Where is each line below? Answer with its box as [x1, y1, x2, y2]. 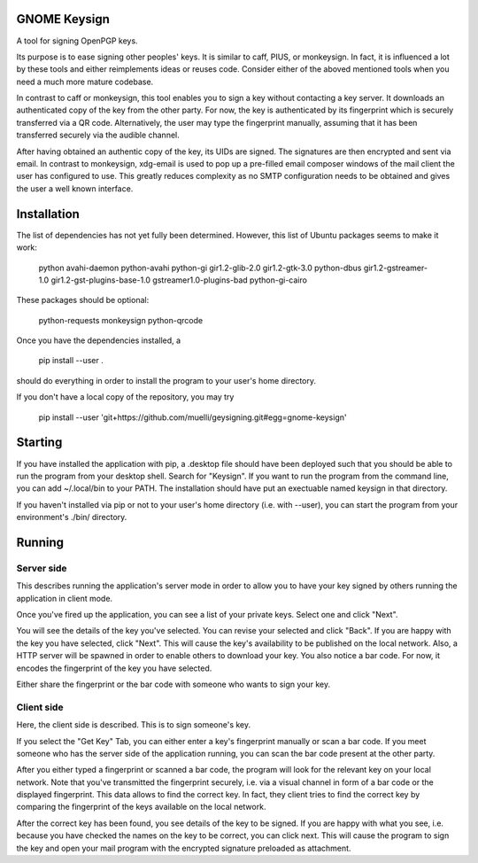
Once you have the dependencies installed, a [16, 335, 181, 346]
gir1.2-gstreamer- [363, 262, 428, 273]
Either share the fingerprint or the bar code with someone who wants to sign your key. [16, 679, 331, 689]
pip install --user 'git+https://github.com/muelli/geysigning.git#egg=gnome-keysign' [38, 412, 347, 423]
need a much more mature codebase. [16, 76, 154, 87]
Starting [16, 435, 63, 450]
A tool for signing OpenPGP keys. [16, 35, 138, 46]
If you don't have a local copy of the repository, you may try [16, 392, 235, 402]
